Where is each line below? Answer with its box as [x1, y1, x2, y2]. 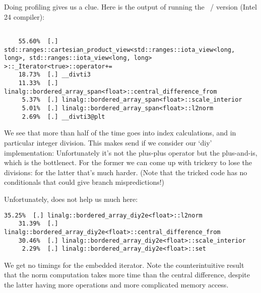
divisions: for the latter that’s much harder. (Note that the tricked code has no [4, 167, 247, 177]
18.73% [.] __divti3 [18, 71, 91, 79]
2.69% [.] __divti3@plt [22, 113, 105, 120]
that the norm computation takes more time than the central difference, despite [4, 269, 250, 280]
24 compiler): [4, 11, 45, 22]
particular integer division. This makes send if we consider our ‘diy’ [4, 137, 212, 148]
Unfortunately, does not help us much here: [4, 193, 138, 204]
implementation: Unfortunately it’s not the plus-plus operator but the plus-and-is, [4, 147, 257, 158]
